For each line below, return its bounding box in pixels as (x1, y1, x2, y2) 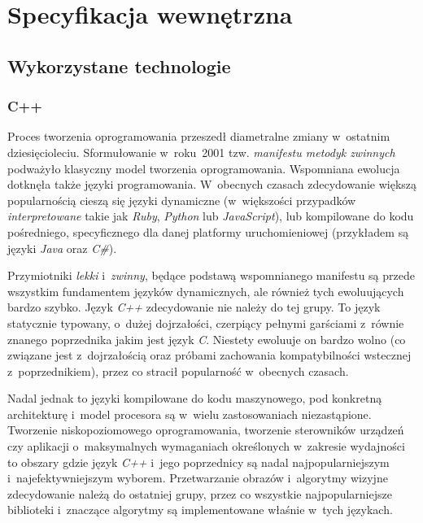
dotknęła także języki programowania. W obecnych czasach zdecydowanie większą (7, 176, 417, 193)
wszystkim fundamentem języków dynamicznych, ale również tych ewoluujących (7, 282, 404, 299)
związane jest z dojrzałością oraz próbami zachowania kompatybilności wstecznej (7, 346, 412, 364)
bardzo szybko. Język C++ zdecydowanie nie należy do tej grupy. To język (7, 299, 381, 316)
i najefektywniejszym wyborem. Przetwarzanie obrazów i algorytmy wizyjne (7, 469, 388, 486)
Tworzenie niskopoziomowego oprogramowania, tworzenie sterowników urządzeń (7, 421, 404, 438)
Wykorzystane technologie (7, 53, 231, 78)
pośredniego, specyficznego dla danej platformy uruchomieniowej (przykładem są (7, 223, 409, 240)
